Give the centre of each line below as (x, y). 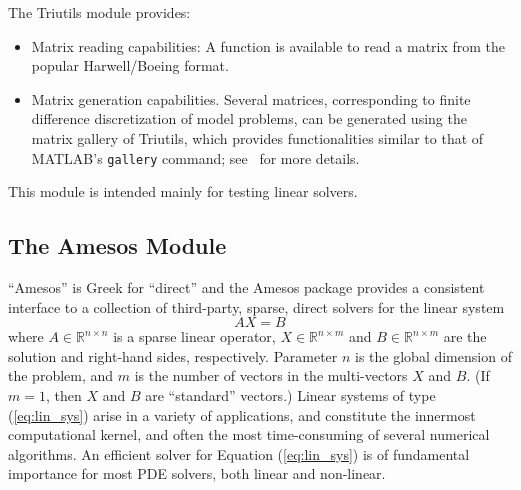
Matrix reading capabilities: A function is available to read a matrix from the (268, 45)
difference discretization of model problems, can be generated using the (249, 118)
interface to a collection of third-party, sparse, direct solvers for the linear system (256, 306)
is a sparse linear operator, (194, 336)
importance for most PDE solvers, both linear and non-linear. (197, 473)
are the (465, 336)
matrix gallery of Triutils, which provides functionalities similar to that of (257, 137)
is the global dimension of (433, 355)
